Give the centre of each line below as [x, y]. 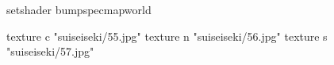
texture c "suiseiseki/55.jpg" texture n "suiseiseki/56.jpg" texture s [167, 36]
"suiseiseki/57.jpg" [50, 51]
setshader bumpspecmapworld [79, 9]
